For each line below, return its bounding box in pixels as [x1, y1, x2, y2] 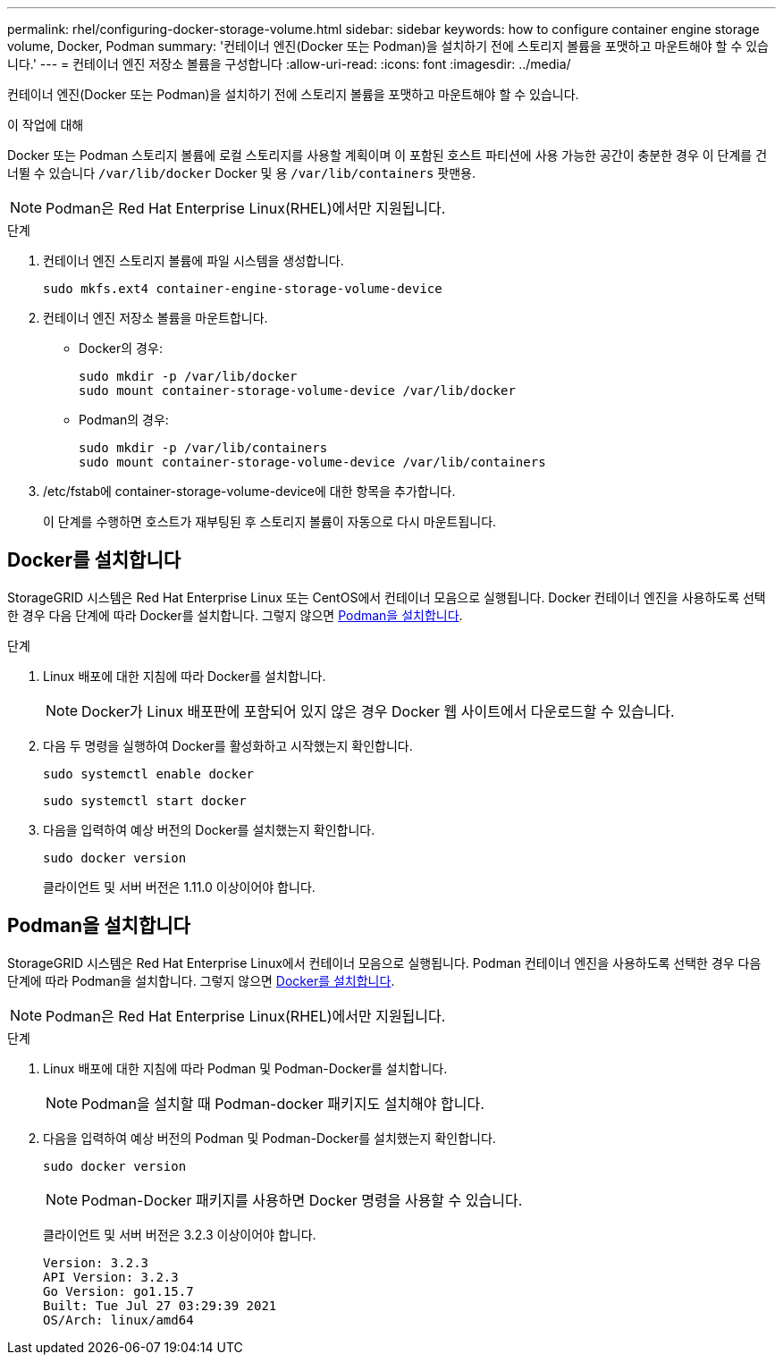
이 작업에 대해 [7, 117, 84, 132]
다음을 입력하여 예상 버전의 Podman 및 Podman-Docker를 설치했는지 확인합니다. [43, 1130, 496, 1146]
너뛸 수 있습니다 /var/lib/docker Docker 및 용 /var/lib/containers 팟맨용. [7, 165, 476, 181]
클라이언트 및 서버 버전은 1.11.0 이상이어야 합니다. [43, 879, 316, 895]
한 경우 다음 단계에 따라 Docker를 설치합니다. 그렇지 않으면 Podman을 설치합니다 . [7, 607, 463, 623]
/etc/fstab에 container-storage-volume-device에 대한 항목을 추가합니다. [43, 483, 456, 499]
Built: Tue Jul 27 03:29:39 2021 [43, 1298, 277, 1313]
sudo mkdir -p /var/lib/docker [79, 369, 298, 383]
